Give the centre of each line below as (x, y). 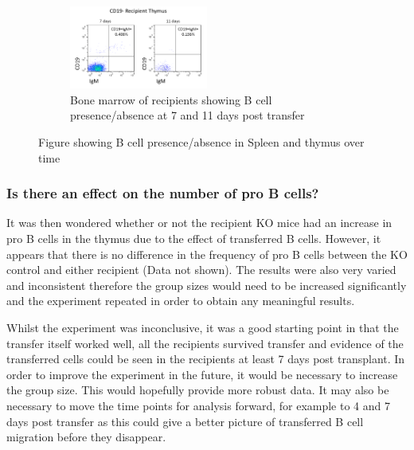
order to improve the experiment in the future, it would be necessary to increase (202, 374)
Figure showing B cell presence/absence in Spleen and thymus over (201, 142)
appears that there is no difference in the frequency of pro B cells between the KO (207, 254)
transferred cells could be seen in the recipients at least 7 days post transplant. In (206, 359)
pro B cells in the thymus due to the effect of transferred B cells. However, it (194, 239)
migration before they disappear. (86, 437)
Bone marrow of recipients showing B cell (171, 99)
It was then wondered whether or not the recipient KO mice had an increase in (199, 223)
